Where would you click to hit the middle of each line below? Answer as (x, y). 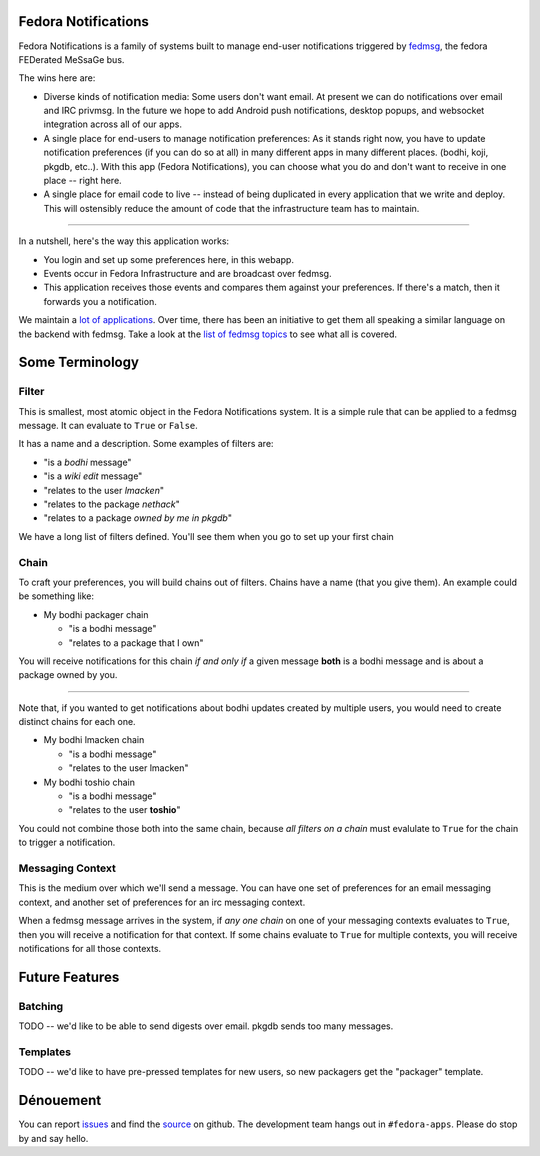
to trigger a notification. (67, 842)
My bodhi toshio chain (89, 782)
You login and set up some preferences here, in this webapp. (169, 259)
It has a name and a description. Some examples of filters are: (146, 444)
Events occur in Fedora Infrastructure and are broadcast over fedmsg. (187, 273)
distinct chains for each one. (77, 722)
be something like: (56, 596)
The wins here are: (57, 78)
